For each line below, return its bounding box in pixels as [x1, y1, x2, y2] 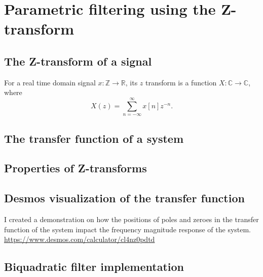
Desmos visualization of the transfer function [4, 190, 245, 206]
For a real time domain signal [4, 77, 96, 87]
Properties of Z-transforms [4, 160, 147, 176]
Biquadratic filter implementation [4, 259, 184, 274]
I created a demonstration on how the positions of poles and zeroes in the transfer [4, 213, 259, 224]
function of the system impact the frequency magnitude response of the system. [4, 224, 251, 234]
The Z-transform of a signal [4, 53, 152, 69]
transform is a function [145, 77, 217, 87]
